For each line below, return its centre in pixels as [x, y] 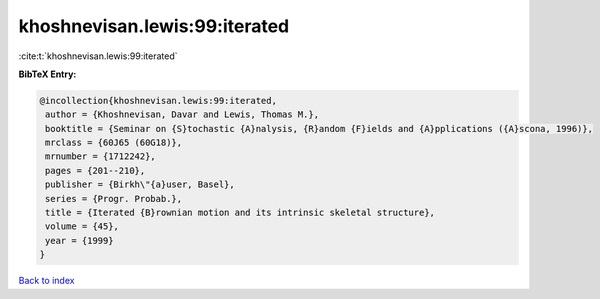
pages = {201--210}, [95, 170]
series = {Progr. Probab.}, [114, 198]
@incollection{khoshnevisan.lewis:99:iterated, [158, 100]
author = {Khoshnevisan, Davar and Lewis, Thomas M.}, [182, 114]
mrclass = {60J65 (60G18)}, [114, 143]
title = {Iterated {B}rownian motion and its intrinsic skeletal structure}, [240, 213]
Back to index [46, 281]
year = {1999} [79, 240]
